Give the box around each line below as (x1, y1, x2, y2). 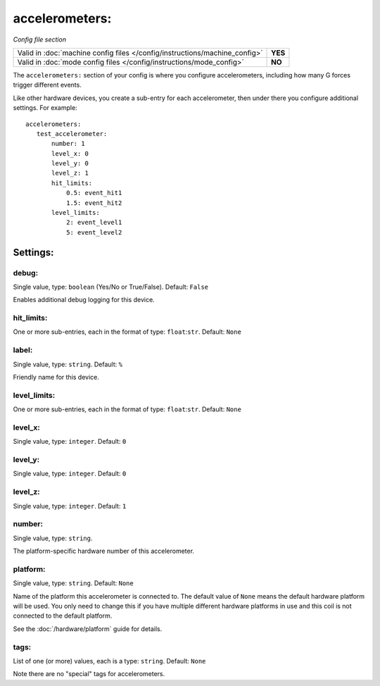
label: (13, 345, 33, 355)
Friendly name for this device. (13, 373, 100, 382)
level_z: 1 (51, 169, 89, 177)
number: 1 (51, 139, 85, 148)
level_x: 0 (51, 149, 89, 158)
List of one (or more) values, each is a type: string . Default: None (13, 656, 206, 665)
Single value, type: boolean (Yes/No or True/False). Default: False (13, 282, 209, 291)
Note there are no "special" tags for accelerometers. (13, 670, 165, 678)
